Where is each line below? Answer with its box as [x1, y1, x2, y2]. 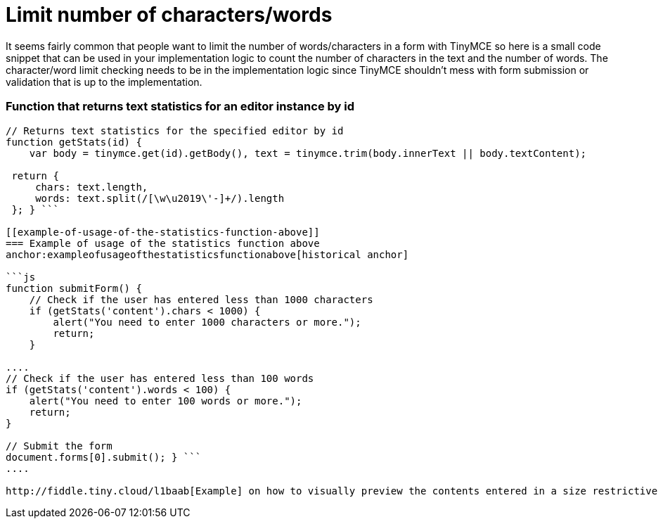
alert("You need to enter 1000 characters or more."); [53, 316, 361, 328]
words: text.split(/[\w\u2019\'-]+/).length [35, 192, 285, 204]
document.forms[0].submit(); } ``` [6, 451, 202, 463]
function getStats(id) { [6, 136, 142, 148]
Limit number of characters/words [6, 3, 333, 27]
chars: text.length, [35, 181, 148, 193]
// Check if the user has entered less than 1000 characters [29, 293, 373, 305]
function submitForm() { [6, 282, 142, 294]
